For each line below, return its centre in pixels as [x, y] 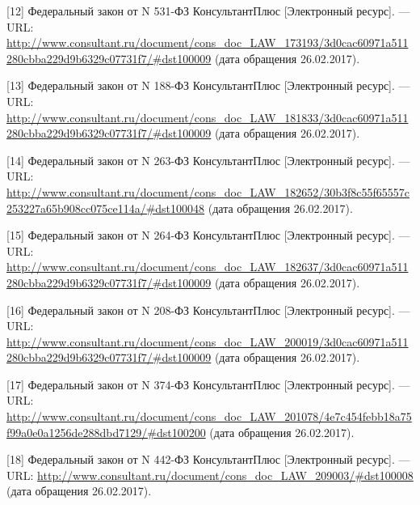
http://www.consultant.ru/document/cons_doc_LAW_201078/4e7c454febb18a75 [209, 416]
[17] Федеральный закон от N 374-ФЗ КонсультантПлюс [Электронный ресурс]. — [208, 384]
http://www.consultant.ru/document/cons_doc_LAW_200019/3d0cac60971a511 [208, 341]
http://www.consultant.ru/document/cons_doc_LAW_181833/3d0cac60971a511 [208, 117]
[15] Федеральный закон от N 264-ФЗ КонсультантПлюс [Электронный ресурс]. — [208, 235]
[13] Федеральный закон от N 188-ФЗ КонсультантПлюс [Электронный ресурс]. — [208, 85]
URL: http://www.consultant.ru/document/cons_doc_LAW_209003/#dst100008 [210, 475]
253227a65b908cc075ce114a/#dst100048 [106, 208]
